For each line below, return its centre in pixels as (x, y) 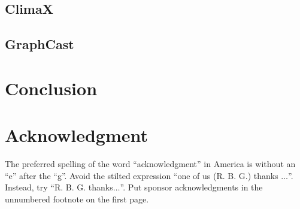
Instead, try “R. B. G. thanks (59, 187)
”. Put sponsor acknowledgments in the (191, 187)
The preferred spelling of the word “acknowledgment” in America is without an (150, 164)
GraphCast (40, 44)
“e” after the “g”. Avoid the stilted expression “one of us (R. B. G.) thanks (142, 175)
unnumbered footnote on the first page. (77, 199)
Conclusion (51, 88)
